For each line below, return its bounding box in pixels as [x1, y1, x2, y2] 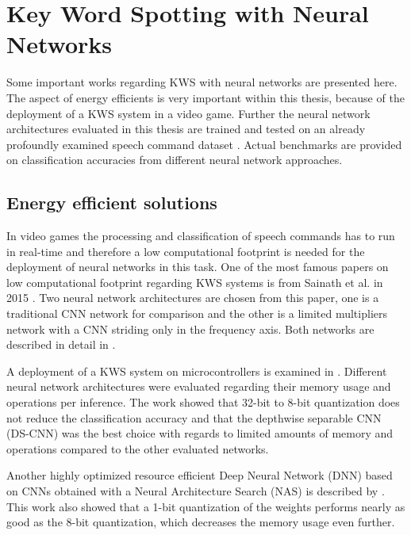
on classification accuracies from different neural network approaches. [6, 151, 343, 168]
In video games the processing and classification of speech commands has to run [6, 227, 395, 244]
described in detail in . [6, 336, 116, 353]
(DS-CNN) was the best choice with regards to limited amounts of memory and [6, 425, 394, 441]
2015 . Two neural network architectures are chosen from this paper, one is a [6, 289, 379, 306]
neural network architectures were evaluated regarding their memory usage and [6, 378, 391, 395]
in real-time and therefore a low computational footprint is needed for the [6, 243, 365, 259]
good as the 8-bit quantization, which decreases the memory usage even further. [6, 514, 395, 530]
